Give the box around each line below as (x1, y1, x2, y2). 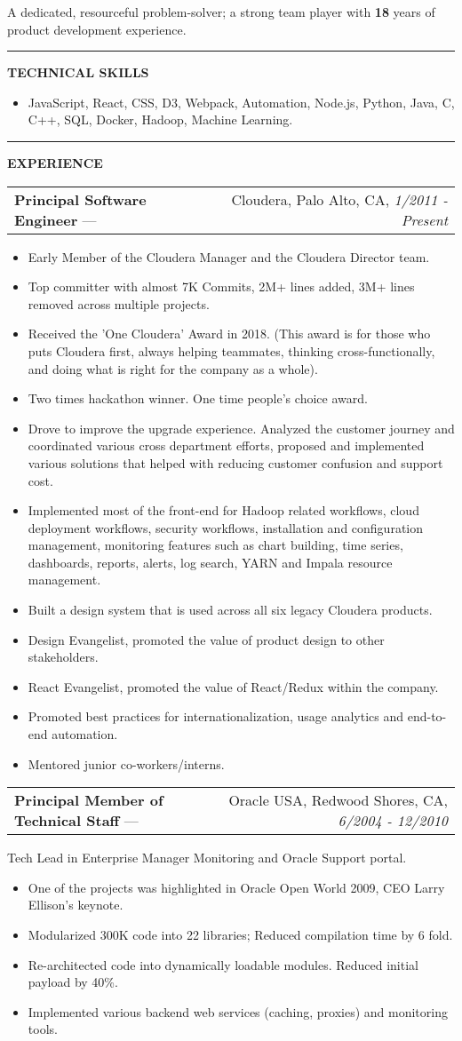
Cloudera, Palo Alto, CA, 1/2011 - (231, 188, 448, 210)
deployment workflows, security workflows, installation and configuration (28, 518, 424, 536)
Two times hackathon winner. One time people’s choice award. (28, 389, 368, 408)
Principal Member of (14, 790, 163, 811)
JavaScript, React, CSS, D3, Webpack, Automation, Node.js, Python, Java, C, (28, 92, 455, 111)
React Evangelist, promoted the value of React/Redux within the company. (28, 677, 439, 695)
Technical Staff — (14, 810, 139, 831)
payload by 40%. (28, 973, 118, 991)
